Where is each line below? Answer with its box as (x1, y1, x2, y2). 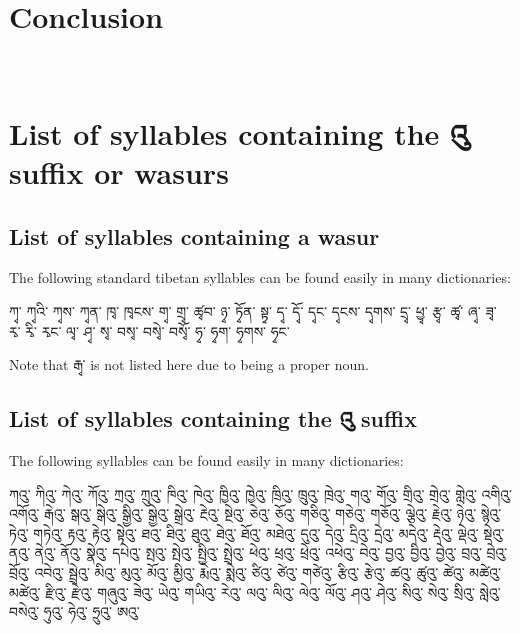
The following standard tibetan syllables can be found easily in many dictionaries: (9, 267, 511, 288)
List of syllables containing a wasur (9, 220, 380, 251)
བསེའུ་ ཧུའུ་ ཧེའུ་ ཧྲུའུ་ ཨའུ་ (9, 601, 140, 622)
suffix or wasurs (9, 152, 229, 193)
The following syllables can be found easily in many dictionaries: (9, 450, 404, 471)
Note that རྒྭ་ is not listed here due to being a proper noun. (9, 354, 369, 375)
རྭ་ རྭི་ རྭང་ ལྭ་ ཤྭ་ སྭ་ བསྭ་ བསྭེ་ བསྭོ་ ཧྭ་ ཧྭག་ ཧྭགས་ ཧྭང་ (9, 320, 290, 341)
